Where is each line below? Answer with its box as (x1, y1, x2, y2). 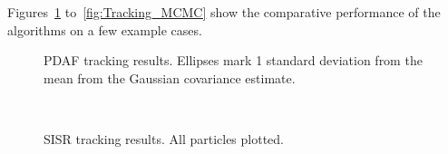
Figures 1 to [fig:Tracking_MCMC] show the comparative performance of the (7, 3, 441, 21)
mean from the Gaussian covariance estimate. (44, 68, 296, 87)
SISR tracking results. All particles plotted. (44, 129, 285, 148)
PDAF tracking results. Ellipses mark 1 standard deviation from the (44, 51, 423, 70)
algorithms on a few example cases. (7, 20, 202, 39)
